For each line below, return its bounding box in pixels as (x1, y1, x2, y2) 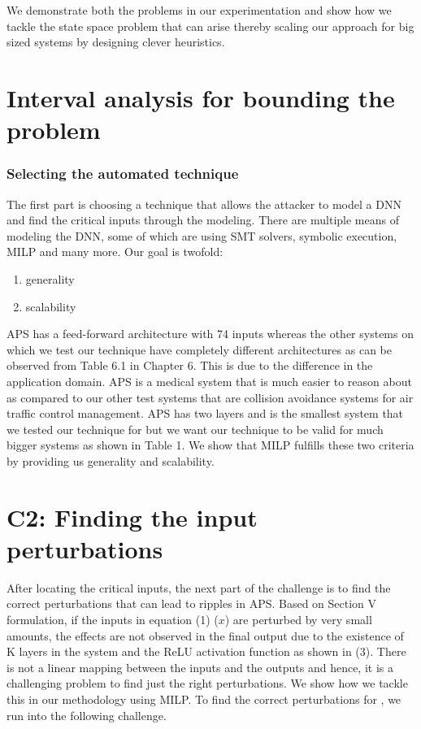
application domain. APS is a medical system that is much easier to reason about (7, 372, 412, 389)
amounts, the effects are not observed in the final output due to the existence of (7, 627, 404, 644)
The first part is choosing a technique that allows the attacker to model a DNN (7, 195, 401, 212)
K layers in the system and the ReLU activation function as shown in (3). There (7, 643, 406, 660)
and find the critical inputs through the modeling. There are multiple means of (7, 211, 399, 228)
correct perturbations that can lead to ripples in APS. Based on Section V (7, 595, 377, 612)
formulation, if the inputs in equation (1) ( (7, 610, 219, 627)
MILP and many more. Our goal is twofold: (7, 243, 224, 260)
